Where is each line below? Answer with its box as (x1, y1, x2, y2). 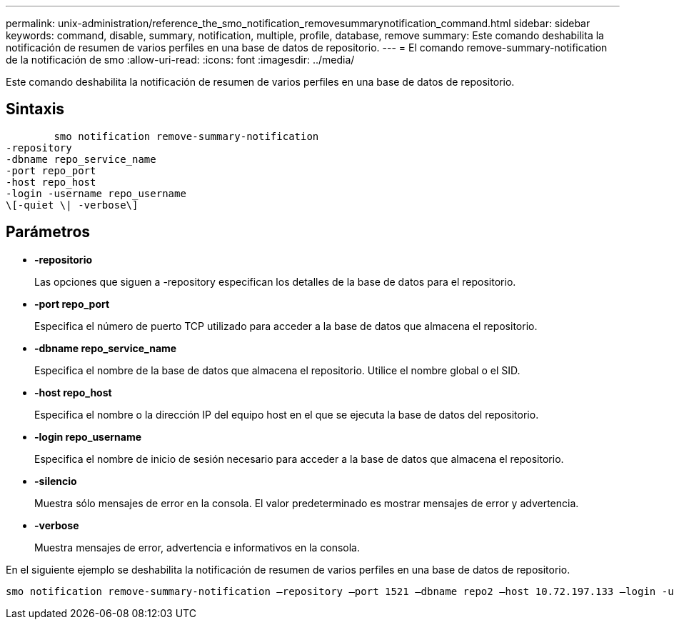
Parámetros (6, 223, 91, 241)
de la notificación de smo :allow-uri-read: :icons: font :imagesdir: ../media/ (6, 54, 355, 66)
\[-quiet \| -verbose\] (6, 199, 139, 211)
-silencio (34, 474, 77, 487)
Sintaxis (6, 100, 65, 119)
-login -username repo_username (6, 187, 186, 199)
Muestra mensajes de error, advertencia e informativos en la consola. (34, 541, 361, 554)
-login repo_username (34, 430, 142, 443)
